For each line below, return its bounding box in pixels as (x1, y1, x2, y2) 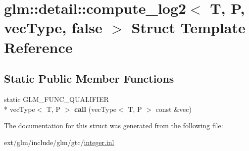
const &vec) (155, 103, 192, 114)
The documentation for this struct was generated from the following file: (4, 120, 223, 131)
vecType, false (4, 17, 102, 38)
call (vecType (74, 103, 117, 114)
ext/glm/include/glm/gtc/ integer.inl (4, 137, 114, 147)
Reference (4, 37, 73, 57)
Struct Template (131, 17, 246, 38)
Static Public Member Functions (4, 71, 174, 86)
